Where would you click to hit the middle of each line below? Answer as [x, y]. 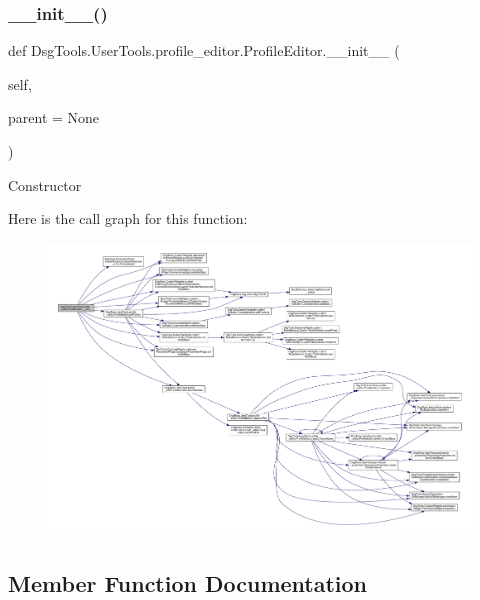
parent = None [54, 117]
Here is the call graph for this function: [128, 218]
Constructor [45, 184]
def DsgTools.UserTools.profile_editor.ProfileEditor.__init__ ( [204, 50]
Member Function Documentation [188, 582]
